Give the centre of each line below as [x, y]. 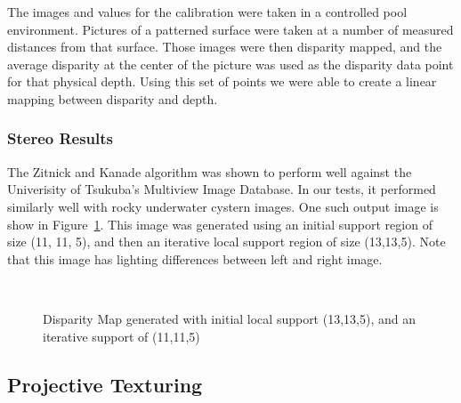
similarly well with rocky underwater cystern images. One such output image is [223, 206]
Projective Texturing [105, 384]
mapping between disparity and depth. [113, 98]
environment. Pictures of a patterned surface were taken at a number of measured [230, 29]
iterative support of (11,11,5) [121, 336]
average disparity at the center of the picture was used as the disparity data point [230, 64]
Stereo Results [61, 138]
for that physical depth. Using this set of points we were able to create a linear [222, 81]
